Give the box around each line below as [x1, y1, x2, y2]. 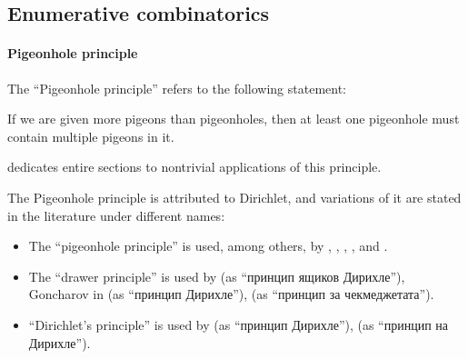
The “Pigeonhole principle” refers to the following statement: [7, 78, 347, 97]
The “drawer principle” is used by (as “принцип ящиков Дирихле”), [28, 266, 405, 285]
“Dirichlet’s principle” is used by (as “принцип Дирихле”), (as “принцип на [28, 314, 449, 334]
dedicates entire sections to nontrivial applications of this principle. [7, 157, 382, 176]
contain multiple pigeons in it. [7, 126, 174, 145]
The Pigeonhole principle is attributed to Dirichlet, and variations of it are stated [7, 187, 462, 206]
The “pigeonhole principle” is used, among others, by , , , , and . [28, 236, 388, 255]
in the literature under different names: [7, 205, 225, 224]
